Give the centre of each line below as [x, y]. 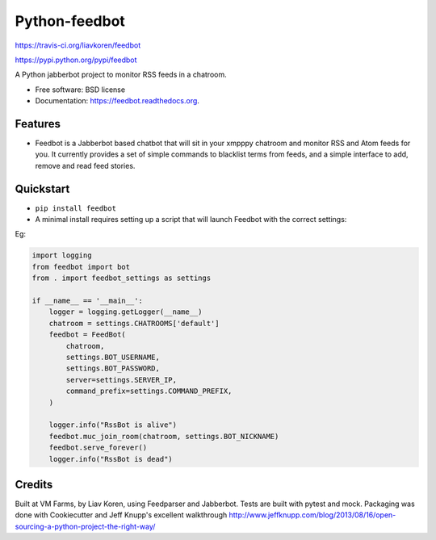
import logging [62, 255]
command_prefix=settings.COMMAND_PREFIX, [149, 391]
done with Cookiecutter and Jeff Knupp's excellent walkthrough [121, 515]
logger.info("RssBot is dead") [111, 459]
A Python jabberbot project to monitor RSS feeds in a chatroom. [121, 75]
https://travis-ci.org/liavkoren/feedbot [78, 45]
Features [38, 124]
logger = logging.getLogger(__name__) [126, 312]
